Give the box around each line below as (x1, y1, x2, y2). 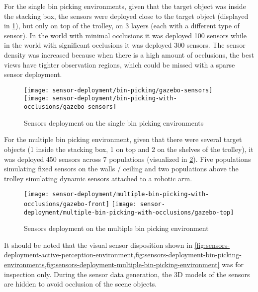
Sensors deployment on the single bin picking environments (24, 117, 204, 128)
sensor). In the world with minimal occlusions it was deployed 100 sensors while (4, 30, 247, 40)
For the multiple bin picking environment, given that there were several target (4, 134, 242, 145)
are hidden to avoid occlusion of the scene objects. (4, 279, 157, 289)
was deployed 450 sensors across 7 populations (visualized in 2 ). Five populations (4, 153, 251, 164)
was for (222, 259, 244, 270)
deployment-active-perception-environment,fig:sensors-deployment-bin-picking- (4, 249, 242, 260)
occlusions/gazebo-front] (24, 200, 109, 208)
